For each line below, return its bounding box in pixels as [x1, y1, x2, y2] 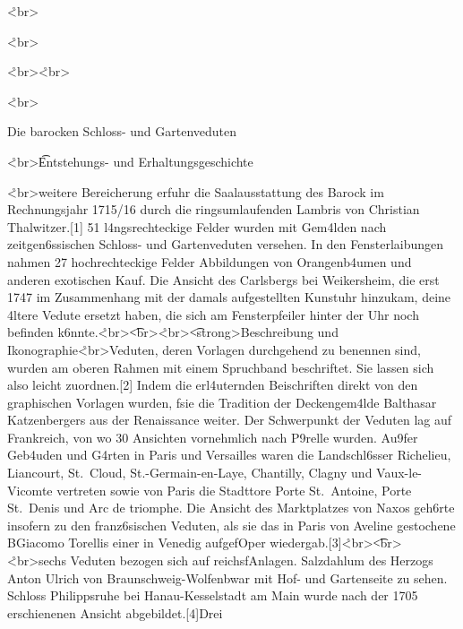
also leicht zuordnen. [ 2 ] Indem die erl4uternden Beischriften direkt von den [7, 375, 418, 394]
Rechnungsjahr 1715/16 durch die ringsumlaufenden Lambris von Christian [7, 200, 420, 219]
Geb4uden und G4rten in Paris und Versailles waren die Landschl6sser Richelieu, [7, 445, 451, 464]
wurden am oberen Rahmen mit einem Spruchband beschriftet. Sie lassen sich [7, 358, 434, 376]
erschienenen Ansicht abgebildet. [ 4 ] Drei [7, 603, 223, 622]
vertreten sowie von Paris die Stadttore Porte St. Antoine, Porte [56, 480, 412, 499]
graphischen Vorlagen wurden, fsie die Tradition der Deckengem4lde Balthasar [7, 392, 437, 411]
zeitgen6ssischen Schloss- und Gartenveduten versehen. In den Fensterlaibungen [7, 235, 444, 254]
